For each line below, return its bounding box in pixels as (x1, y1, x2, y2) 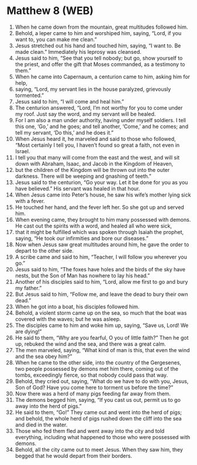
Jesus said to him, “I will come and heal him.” (15, 98, 125, 105)
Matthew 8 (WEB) (6, 4, 94, 18)
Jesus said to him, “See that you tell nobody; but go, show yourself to (15, 54, 183, 61)
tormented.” (15, 92, 44, 99)
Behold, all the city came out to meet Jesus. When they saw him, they (15, 446, 184, 453)
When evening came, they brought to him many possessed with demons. (15, 216, 191, 223)
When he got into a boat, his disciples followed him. (15, 303, 140, 310)
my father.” (15, 284, 42, 291)
